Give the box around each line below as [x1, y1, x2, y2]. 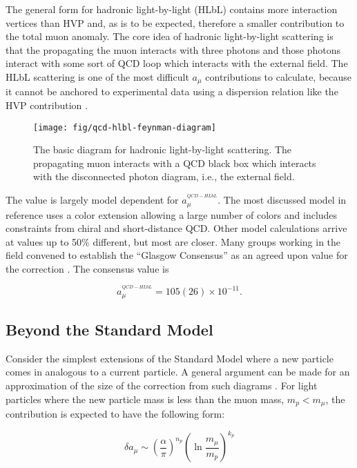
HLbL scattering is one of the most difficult [6, 69, 189, 84]
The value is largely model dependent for [6, 193, 179, 207]
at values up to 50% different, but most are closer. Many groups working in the [6, 234, 341, 248]
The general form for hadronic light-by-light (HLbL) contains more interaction [6, 2, 338, 16]
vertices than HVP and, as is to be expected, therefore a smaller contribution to [6, 15, 345, 30]
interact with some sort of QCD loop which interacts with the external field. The [6, 56, 348, 70]
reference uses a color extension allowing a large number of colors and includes [6, 207, 338, 222]
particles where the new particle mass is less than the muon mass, [6, 391, 284, 406]
